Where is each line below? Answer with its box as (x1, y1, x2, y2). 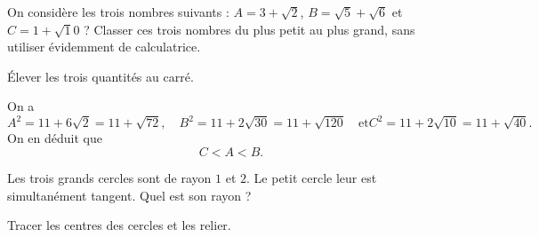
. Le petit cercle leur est (246, 169, 377, 187)
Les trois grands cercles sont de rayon (7, 169, 212, 187)
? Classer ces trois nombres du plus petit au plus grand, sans (84, 20, 415, 38)
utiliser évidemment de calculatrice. (7, 37, 201, 56)
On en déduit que (7, 129, 102, 147)
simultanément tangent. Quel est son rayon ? (7, 186, 252, 204)
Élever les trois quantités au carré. (7, 67, 194, 85)
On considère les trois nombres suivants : (7, 3, 229, 20)
